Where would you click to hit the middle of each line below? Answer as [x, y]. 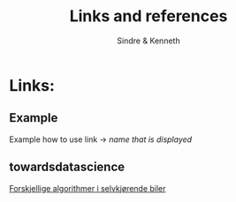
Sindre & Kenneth [148, 41]
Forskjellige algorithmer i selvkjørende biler [88, 188]
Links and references [148, 16]
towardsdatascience [67, 167]
